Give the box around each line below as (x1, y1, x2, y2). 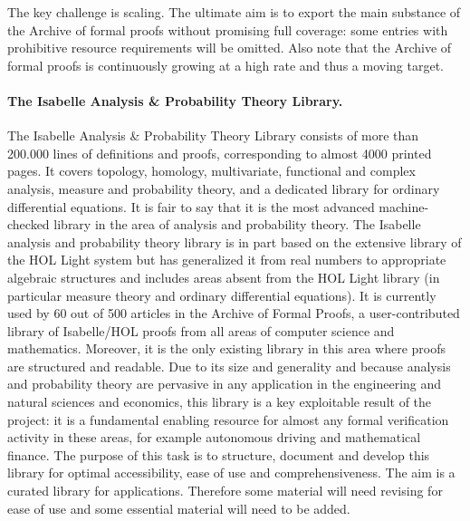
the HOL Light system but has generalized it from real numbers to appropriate (7, 250, 446, 269)
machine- (379, 197, 429, 216)
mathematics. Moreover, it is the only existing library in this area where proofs (7, 339, 446, 358)
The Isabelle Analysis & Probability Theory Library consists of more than (7, 126, 419, 145)
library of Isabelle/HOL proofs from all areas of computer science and (7, 321, 395, 340)
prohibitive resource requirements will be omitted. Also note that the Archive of (7, 38, 452, 57)
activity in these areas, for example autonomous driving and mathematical (7, 428, 421, 447)
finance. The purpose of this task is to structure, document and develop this (7, 445, 430, 464)
